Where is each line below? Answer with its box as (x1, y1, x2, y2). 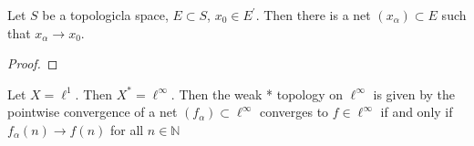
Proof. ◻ (7, 54, 58, 73)
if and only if (380, 102, 453, 121)
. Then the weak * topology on (170, 84, 344, 103)
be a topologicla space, (42, 5, 169, 24)
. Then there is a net (255, 5, 371, 24)
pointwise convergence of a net (7, 102, 178, 121)
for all (109, 120, 144, 139)
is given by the (373, 84, 456, 103)
